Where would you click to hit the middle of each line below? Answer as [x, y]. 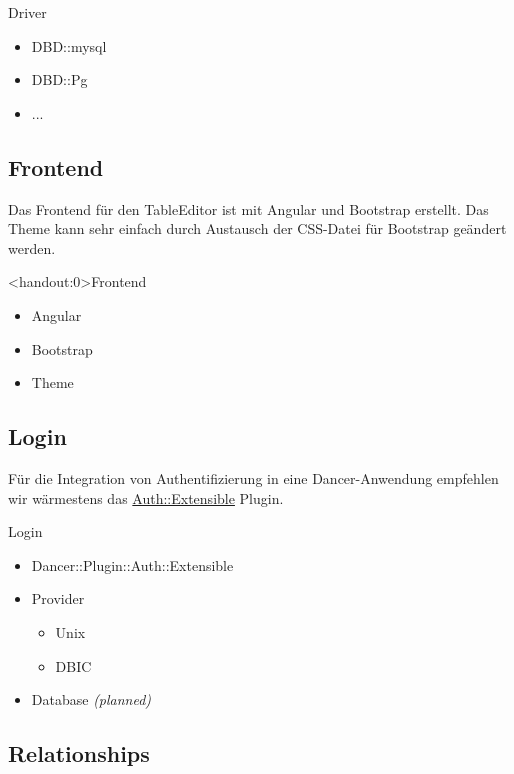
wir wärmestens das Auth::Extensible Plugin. [146, 497]
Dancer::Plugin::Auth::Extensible [132, 564]
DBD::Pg [59, 79]
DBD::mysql [69, 45]
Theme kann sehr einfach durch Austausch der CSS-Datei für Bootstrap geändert [257, 228]
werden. [32, 247]
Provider [58, 598]
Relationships [79, 753]
